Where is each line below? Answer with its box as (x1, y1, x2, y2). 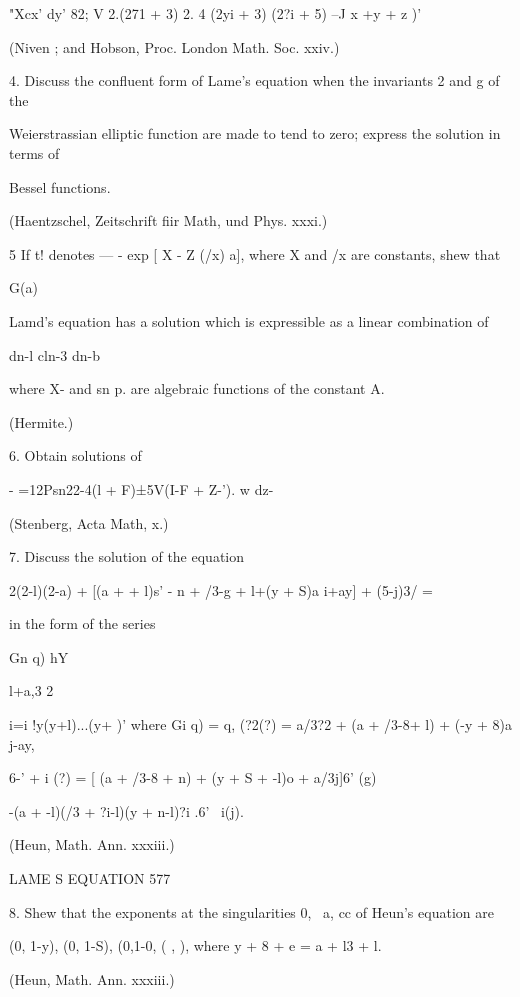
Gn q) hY (9, 646, 69, 667)
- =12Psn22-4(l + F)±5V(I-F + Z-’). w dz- (9, 478, 274, 499)
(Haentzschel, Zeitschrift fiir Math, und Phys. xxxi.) (9, 210, 328, 231)
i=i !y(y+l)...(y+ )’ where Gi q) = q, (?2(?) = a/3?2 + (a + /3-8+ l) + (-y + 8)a (9, 714, 512, 735)
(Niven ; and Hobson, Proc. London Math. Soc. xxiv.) (9, 36, 340, 57)
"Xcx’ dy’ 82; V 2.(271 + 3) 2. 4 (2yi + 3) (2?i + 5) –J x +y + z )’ (9, 3, 422, 23)
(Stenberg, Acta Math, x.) (9, 512, 169, 533)
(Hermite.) (9, 411, 74, 432)
